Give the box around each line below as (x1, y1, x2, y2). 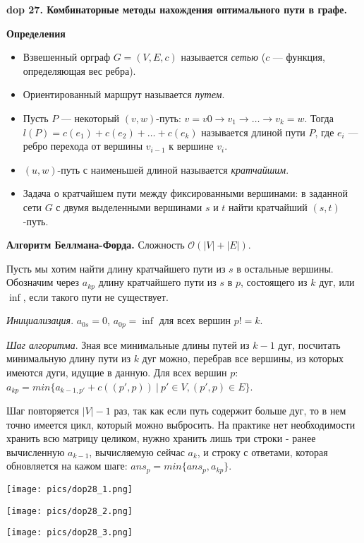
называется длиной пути (201, 124, 305, 139)
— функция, (272, 49, 325, 64)
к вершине (169, 138, 214, 153)
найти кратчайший (229, 199, 308, 214)
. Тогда (304, 110, 334, 125)
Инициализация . (6, 313, 74, 328)
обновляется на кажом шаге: (6, 458, 128, 473)
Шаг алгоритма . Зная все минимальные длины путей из (6, 337, 250, 352)
